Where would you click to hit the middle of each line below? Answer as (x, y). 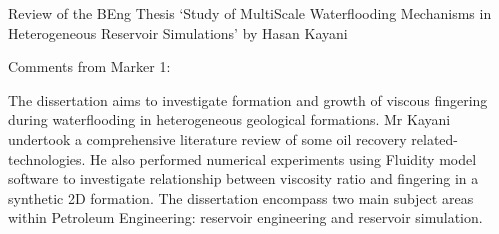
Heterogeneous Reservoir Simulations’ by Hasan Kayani (178, 32)
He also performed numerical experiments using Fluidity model (283, 158)
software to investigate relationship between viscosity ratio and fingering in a (243, 178)
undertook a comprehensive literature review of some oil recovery (207, 138)
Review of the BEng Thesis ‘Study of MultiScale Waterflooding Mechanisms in (250, 13)
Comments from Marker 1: (89, 66)
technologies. (47, 158)
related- (434, 138)
